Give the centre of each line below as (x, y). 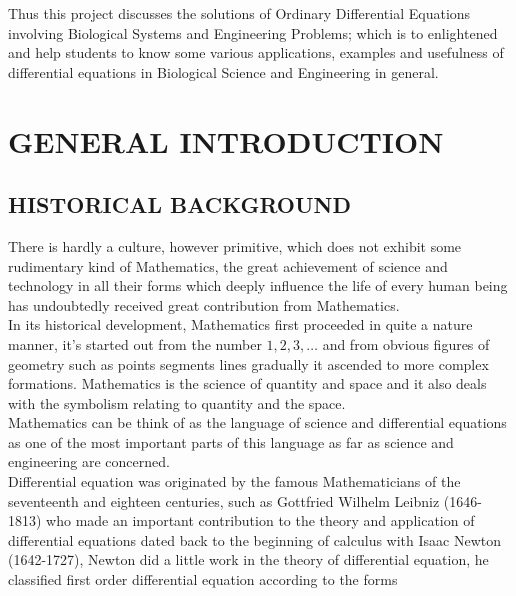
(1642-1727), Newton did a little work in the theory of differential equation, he (248, 559)
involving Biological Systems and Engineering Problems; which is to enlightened (253, 32)
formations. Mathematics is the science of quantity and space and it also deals (247, 383)
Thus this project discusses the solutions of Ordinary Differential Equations (239, 13)
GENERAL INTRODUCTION (226, 140)
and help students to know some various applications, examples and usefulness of (256, 52)
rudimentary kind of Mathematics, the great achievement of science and (228, 265)
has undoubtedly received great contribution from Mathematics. (204, 304)
